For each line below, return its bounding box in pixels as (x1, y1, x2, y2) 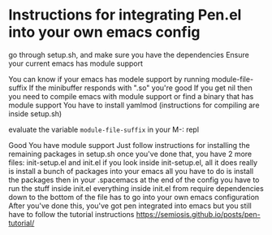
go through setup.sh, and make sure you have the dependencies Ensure (8, 50, 249, 59)
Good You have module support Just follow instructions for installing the (8, 140, 250, 150)
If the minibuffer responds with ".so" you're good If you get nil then (28, 83, 253, 93)
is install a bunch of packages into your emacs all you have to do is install (8, 166, 254, 176)
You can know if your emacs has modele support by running (8, 74, 210, 84)
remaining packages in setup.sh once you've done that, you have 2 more (8, 149, 253, 159)
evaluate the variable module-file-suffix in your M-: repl (8, 124, 200, 134)
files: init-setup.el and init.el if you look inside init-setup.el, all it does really (8, 157, 258, 168)
